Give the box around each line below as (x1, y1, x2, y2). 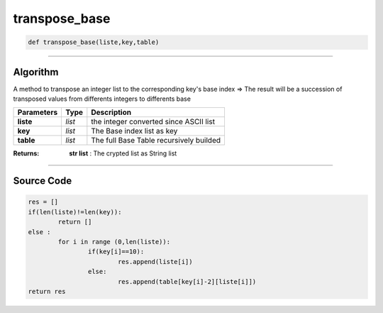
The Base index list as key (91, 126, 178, 136)
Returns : (13, 149, 40, 158)
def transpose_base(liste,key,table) (28, 38, 160, 46)
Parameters (17, 107, 58, 117)
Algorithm (13, 66, 59, 78)
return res (28, 287, 66, 295)
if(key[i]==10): (87, 248, 145, 256)
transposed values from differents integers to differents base (13, 94, 191, 103)
